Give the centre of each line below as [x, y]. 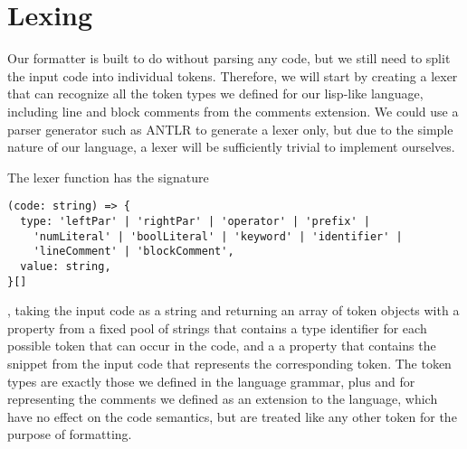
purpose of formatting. [70, 434]
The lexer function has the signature [108, 177]
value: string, [66, 266]
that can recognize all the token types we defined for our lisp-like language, [215, 94]
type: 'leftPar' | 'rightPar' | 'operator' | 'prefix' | [195, 221]
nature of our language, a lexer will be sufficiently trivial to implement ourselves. [231, 147]
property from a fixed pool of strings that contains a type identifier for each [217, 327]
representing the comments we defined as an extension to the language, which [223, 399]
